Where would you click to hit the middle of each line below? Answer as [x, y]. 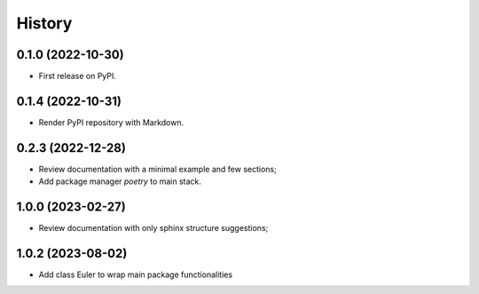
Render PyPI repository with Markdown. [111, 122]
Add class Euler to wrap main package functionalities [136, 274]
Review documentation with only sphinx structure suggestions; [153, 228]
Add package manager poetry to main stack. [120, 181]
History [44, 23]
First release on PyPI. [78, 76]
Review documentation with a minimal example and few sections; [157, 169]
